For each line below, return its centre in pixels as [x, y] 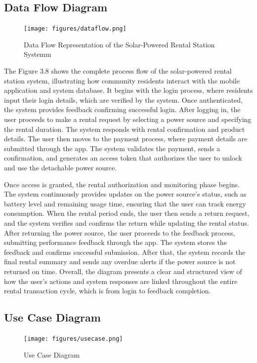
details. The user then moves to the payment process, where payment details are [126, 139]
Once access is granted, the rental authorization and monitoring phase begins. [122, 184]
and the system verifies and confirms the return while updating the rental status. [127, 222]
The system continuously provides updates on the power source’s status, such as [125, 194]
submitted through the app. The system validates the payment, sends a [112, 148]
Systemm [38, 54]
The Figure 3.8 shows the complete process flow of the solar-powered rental [118, 71]
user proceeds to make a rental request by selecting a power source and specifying [128, 119]
